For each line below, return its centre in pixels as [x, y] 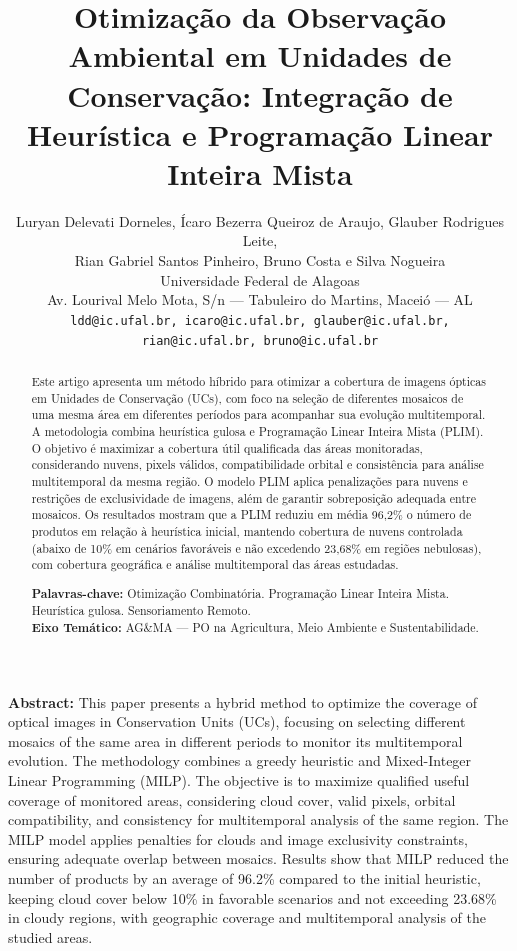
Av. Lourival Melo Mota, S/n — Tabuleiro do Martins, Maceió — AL [260, 299]
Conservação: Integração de [260, 94]
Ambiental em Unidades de [260, 55]
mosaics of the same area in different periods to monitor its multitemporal [235, 740]
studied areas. [50, 936]
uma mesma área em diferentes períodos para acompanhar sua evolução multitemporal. [258, 414]
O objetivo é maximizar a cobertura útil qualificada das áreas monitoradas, [227, 447]
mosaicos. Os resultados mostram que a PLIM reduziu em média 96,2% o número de [251, 514]
